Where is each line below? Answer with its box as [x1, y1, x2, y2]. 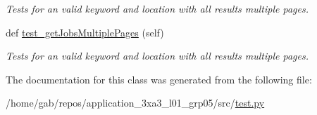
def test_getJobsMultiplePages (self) [6, 25, 164, 39]
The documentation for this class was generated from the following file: [6, 72, 312, 86]
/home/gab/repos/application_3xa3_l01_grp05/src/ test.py [6, 95, 265, 110]
